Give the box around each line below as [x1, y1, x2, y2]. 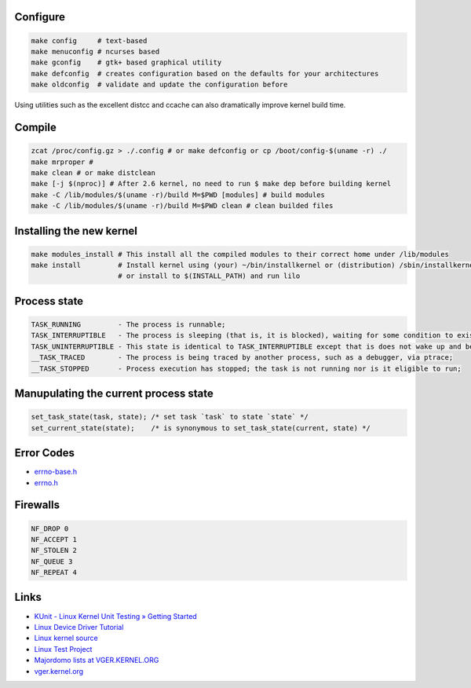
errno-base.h [34, 467, 78, 477]
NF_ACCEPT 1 [31, 535, 78, 543]
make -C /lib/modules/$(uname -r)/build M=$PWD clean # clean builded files [31, 201, 334, 210]
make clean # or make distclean [31, 168, 156, 177]
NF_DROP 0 [31, 524, 69, 533]
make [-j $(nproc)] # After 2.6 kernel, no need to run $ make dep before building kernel [31, 179, 392, 188]
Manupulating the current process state [14, 387, 214, 401]
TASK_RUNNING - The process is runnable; [31, 320, 226, 329]
